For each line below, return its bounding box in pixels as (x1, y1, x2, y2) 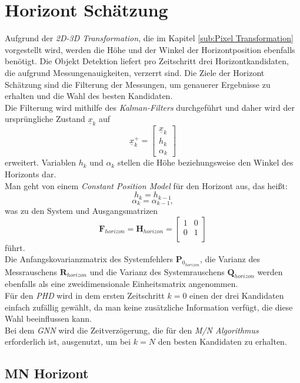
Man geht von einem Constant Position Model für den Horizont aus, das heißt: (5, 179, 288, 191)
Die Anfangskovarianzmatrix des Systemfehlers (5, 253, 174, 265)
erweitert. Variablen (5, 156, 76, 169)
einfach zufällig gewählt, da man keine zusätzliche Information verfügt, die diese (5, 301, 293, 313)
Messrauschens (5, 265, 57, 278)
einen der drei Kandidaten (189, 289, 284, 302)
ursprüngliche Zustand (5, 113, 85, 125)
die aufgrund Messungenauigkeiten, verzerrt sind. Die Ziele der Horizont (5, 66, 265, 78)
